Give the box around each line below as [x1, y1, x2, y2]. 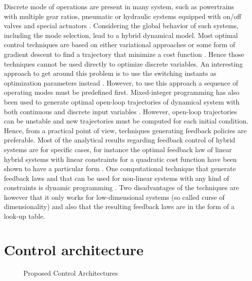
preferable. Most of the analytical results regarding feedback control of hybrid [4, 135, 235, 145]
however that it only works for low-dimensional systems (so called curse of [4, 192, 225, 202]
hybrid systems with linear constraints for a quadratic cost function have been [4, 154, 237, 164]
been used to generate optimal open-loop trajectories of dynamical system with [4, 96, 240, 106]
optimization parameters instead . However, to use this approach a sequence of [4, 77, 238, 88]
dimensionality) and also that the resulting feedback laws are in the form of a [4, 201, 235, 211]
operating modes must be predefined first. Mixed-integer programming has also [4, 87, 240, 97]
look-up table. [4, 211, 45, 221]
